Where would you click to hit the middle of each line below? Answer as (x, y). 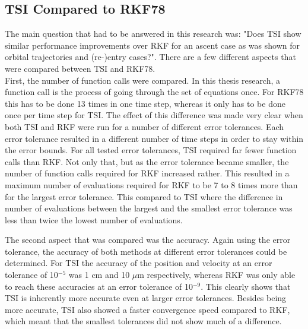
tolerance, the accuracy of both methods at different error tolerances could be (146, 251)
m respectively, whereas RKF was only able (216, 275)
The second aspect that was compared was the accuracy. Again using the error (148, 240)
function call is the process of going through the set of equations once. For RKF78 (154, 92)
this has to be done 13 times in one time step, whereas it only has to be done (145, 103)
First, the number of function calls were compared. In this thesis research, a (143, 80)
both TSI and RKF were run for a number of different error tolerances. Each (145, 126)
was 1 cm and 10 (99, 275)
